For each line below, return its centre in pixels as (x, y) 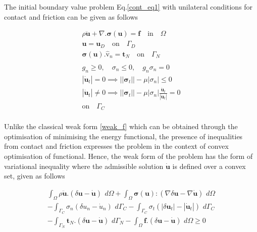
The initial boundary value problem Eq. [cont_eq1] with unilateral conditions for (128, 7)
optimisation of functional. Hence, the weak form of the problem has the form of (128, 156)
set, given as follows (35, 176)
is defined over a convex (209, 166)
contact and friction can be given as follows (71, 16)
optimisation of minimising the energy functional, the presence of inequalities (123, 136)
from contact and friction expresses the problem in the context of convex (116, 146)
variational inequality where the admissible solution (84, 166)
